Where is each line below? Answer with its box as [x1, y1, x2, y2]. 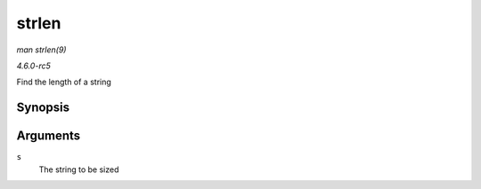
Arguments [16, 129, 81, 144]
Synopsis [16, 100, 70, 115]
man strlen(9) [16, 44, 67, 55]
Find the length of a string [16, 76, 111, 88]
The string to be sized [38, 164, 119, 175]
